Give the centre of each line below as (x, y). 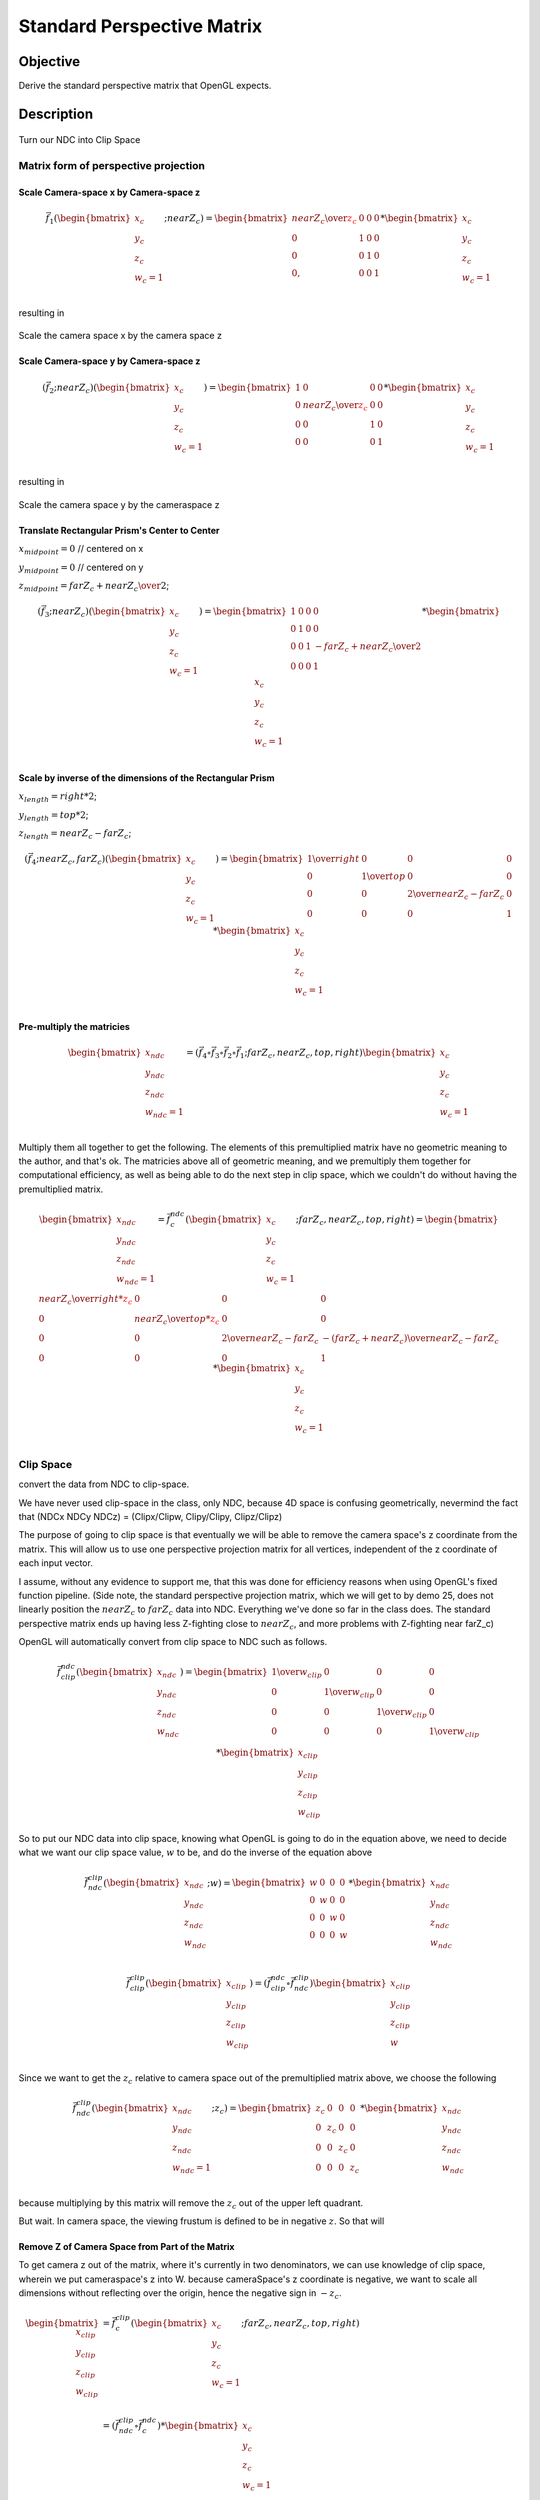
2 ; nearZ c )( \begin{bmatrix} (110, 388)
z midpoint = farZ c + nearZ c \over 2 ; (94, 586)
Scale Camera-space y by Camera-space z (109, 361)
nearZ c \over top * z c (176, 1320)
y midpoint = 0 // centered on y (81, 568)
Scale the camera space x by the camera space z (120, 336)
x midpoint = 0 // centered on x (81, 550)
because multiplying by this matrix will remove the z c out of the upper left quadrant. (191, 2203)
